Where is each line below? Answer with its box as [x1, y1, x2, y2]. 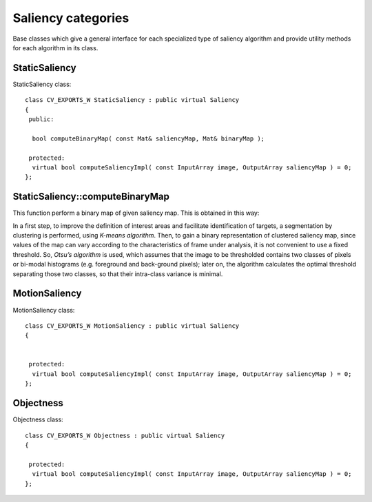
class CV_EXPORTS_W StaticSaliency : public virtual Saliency [25, 96, 240, 104]
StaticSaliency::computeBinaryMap [12, 191, 170, 202]
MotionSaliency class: [12, 306, 75, 314]
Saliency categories [12, 10, 130, 25]
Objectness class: [12, 415, 63, 423]
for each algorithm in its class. [12, 43, 99, 52]
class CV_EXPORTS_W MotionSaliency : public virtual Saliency [25, 322, 240, 330]
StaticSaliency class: [12, 80, 72, 88]
